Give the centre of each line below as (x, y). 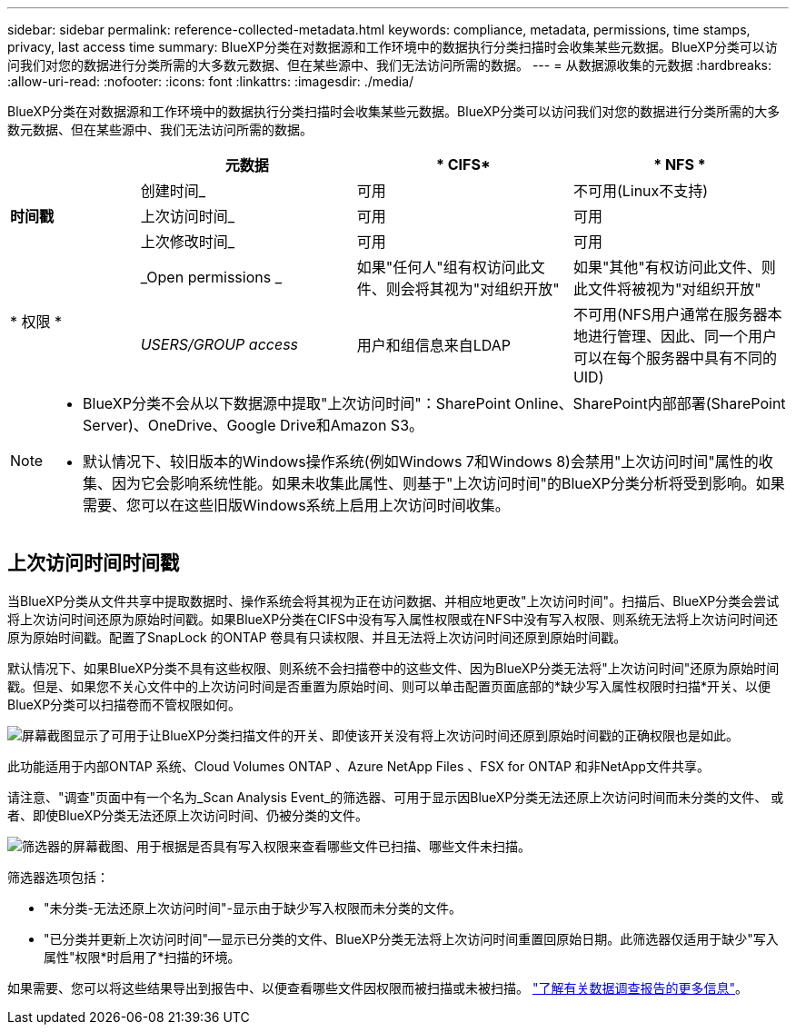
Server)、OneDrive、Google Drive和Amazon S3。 (254, 425)
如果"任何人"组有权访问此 (443, 267)
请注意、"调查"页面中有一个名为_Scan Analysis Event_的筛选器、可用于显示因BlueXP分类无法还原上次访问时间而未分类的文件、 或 (396, 797)
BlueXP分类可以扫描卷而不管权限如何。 (124, 704)
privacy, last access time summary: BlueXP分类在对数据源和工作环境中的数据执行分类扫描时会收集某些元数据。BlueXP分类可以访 (393, 47)
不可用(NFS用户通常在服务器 (670, 314)
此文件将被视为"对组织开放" (667, 289)
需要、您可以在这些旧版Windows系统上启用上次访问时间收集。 (296, 505)
